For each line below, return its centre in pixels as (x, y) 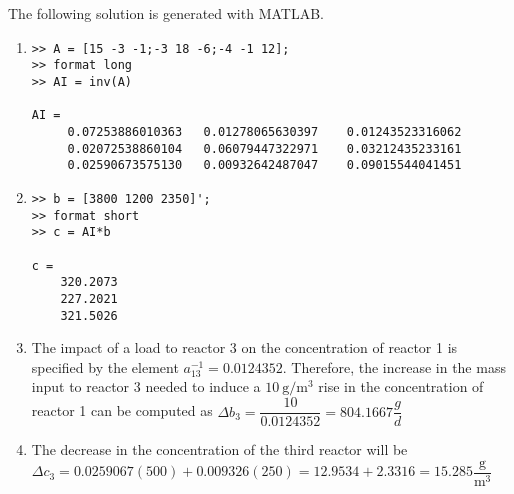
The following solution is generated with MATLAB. (166, 13)
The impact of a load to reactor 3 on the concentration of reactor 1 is (244, 347)
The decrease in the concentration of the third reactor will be (219, 449)
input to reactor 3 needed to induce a (146, 386)
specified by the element (105, 366)
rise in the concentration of (401, 386)
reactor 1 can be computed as (122, 410)
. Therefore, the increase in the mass (394, 366)
